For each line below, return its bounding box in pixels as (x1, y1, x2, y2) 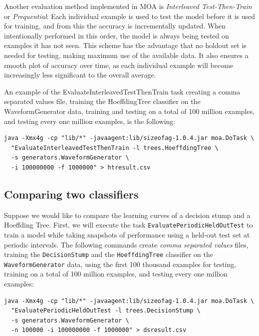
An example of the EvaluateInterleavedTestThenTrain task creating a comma (4, 86, 241, 96)
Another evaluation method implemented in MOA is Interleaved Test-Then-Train (4, 1, 252, 11)
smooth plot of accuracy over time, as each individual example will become (4, 59, 234, 70)
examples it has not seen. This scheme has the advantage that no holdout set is (4, 40, 247, 50)
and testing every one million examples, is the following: (4, 115, 176, 126)
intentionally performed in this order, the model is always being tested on (4, 30, 229, 40)
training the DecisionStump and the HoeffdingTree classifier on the (4, 249, 213, 259)
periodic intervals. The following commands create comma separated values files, (4, 239, 249, 249)
